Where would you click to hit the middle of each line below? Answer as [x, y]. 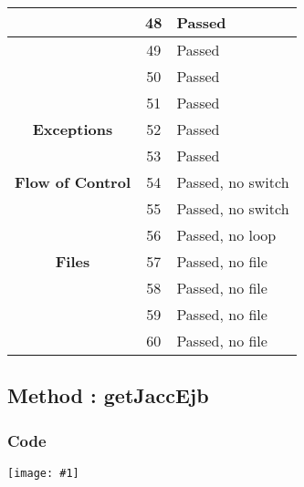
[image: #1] [43, 473]
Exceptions [73, 129]
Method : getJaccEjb [108, 395]
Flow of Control [73, 182]
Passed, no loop [226, 235]
